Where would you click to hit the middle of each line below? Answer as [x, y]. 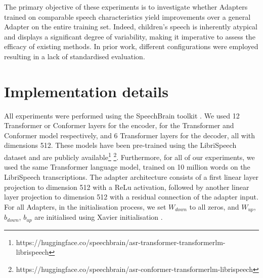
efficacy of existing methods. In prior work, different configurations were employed [131, 46]
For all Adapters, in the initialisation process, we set [85, 206]
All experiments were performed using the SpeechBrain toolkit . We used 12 [122, 115]
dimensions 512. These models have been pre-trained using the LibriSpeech [120, 145]
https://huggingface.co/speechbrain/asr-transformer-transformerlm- [121, 242]
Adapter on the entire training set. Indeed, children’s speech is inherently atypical [131, 27]
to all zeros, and [214, 206]
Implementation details [86, 91]
